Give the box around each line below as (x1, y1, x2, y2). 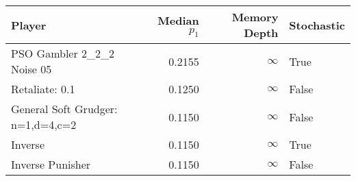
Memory (231, 9, 279, 25)
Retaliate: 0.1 (11, 81, 75, 97)
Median (157, 12, 199, 28)
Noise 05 (11, 61, 52, 77)
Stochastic (289, 16, 345, 33)
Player (11, 16, 47, 33)
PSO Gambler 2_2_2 (11, 45, 115, 61)
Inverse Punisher (11, 156, 91, 172)
